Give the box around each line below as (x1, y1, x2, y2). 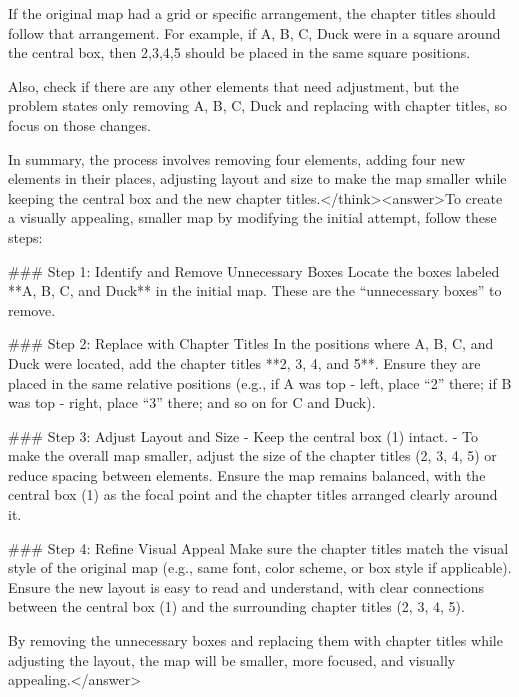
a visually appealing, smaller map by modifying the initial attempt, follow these (8, 207, 497, 228)
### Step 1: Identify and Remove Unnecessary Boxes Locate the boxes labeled (8, 260, 500, 281)
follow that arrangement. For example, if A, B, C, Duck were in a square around (8, 22, 501, 43)
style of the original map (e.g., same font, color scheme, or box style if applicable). (8, 557, 512, 578)
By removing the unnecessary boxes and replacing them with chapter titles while (8, 630, 503, 651)
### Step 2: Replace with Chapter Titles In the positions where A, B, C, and (8, 333, 494, 354)
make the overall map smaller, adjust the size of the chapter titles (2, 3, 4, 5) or (8, 445, 497, 466)
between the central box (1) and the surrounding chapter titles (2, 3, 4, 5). (8, 596, 465, 617)
